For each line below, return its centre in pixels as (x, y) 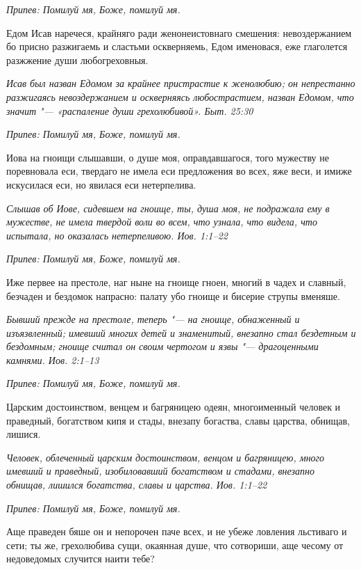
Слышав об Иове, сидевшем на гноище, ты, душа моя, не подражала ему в (168, 208)
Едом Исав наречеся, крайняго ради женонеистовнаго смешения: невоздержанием (179, 32)
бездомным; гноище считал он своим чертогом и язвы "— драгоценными (162, 346)
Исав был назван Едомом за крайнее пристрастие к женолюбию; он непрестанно (181, 83)
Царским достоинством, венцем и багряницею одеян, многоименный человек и (174, 407)
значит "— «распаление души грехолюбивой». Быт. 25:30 (130, 110)
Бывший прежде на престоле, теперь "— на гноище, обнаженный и (153, 319)
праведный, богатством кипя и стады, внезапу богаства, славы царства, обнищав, (178, 420)
